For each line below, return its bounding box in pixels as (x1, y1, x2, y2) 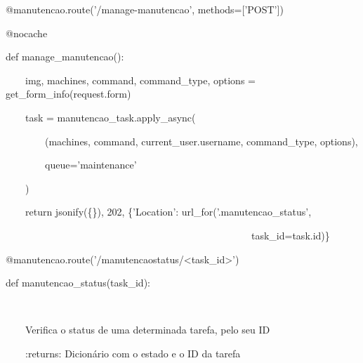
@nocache (6, 25, 48, 40)
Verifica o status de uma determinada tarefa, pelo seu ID (25, 322, 270, 337)
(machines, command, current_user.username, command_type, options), (44, 133, 358, 148)
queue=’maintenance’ (44, 157, 137, 172)
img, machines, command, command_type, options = (25, 72, 256, 87)
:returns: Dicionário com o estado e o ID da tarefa (25, 345, 241, 360)
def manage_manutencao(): (6, 49, 124, 64)
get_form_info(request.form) (6, 86, 131, 101)
